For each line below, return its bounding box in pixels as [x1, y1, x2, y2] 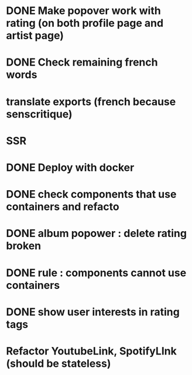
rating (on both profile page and [6, 16, 164, 30]
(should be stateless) [6, 357, 111, 370]
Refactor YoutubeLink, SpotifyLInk [6, 344, 177, 357]
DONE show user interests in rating [6, 305, 180, 318]
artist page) [6, 29, 64, 42]
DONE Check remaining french [6, 56, 158, 69]
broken [6, 239, 42, 253]
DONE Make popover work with [6, 4, 161, 18]
